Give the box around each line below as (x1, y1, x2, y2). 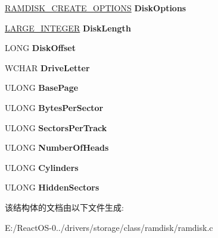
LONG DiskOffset (5, 42, 76, 54)
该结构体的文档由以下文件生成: (5, 201, 124, 213)
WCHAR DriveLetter (5, 61, 90, 74)
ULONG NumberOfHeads (5, 141, 109, 154)
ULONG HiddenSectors (5, 181, 99, 193)
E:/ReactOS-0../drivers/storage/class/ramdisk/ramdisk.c (5, 221, 213, 233)
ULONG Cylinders (5, 161, 79, 173)
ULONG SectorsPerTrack (5, 121, 107, 134)
